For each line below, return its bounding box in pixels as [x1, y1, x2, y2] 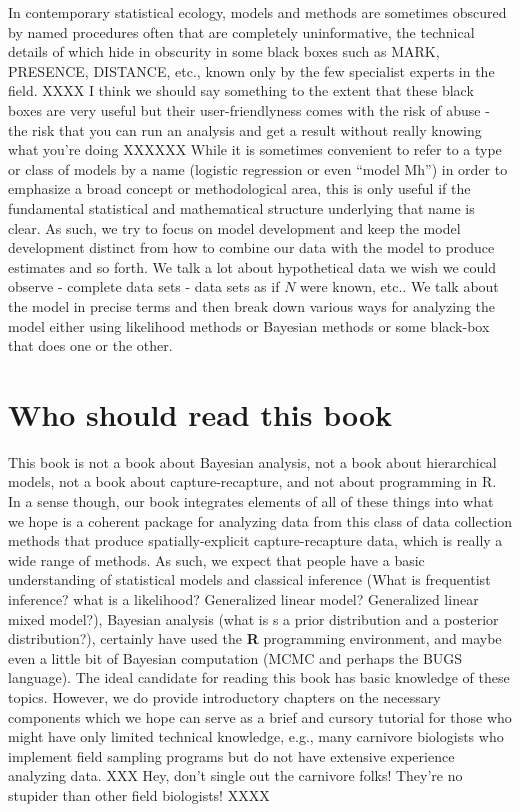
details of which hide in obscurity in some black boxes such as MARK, [8, 41, 440, 62]
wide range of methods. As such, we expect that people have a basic [8, 549, 425, 570]
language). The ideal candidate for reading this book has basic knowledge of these [8, 667, 510, 688]
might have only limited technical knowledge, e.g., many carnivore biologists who [8, 726, 504, 747]
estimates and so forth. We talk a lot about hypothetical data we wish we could [8, 256, 496, 277]
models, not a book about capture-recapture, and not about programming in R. [8, 471, 497, 492]
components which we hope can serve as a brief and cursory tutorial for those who [8, 706, 512, 727]
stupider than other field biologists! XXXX [8, 784, 270, 805]
